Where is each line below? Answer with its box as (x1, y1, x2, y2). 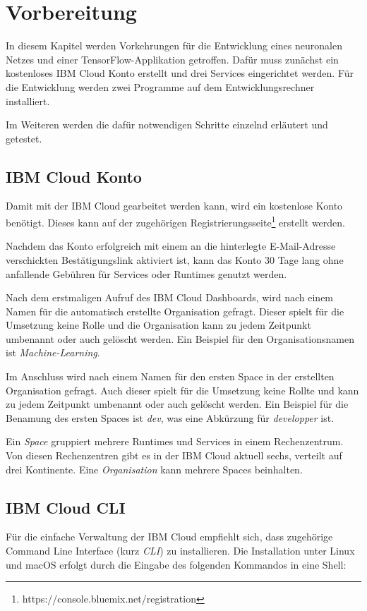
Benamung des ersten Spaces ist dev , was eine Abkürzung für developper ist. (6, 410, 335, 425)
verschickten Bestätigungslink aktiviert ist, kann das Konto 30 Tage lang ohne (6, 252, 344, 267)
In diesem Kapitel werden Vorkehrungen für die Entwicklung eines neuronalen (6, 38, 342, 53)
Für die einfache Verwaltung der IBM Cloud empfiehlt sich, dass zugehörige (6, 529, 333, 544)
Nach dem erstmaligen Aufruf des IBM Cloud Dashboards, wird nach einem (6, 290, 334, 305)
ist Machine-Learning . (6, 345, 100, 360)
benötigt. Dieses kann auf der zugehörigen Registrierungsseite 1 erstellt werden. (6, 213, 345, 229)
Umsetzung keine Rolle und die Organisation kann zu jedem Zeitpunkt (6, 317, 311, 332)
